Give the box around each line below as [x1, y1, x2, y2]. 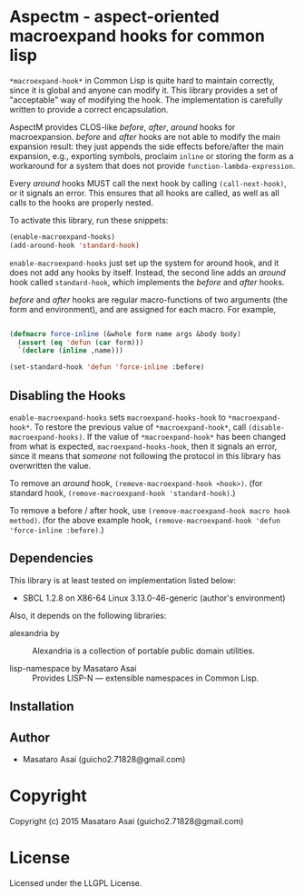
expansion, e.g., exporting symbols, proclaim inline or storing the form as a [9, 150, 294, 161]
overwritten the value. [9, 461, 92, 471]
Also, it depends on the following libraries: [9, 610, 167, 621]
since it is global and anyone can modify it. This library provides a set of [9, 85, 279, 95]
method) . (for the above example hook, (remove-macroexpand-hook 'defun [9, 515, 281, 525]
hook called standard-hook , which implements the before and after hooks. [9, 276, 285, 287]
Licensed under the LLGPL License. [9, 877, 142, 888]
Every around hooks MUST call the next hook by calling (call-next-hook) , [9, 177, 288, 188]
